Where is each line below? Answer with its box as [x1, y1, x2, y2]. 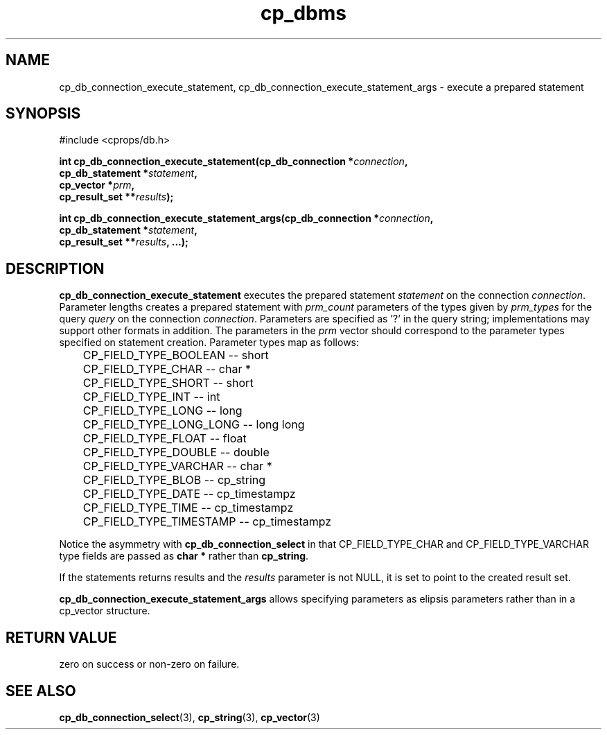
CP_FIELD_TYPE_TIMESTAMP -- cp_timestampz [82, 514, 332, 529]
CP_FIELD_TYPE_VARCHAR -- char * [82, 459, 272, 474]
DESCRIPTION [6, 259, 105, 277]
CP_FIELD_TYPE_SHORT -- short [82, 376, 254, 390]
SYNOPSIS [6, 105, 81, 123]
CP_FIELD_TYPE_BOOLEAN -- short [82, 348, 269, 363]
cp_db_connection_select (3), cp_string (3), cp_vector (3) [59, 711, 320, 723]
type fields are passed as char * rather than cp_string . [59, 550, 309, 562]
